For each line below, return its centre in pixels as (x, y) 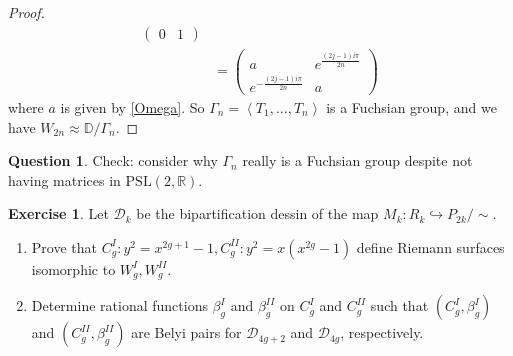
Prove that (64, 246)
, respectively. (382, 332)
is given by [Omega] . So (132, 106)
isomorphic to (73, 268)
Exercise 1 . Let (58, 213)
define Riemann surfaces (430, 246)
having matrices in (64, 179)
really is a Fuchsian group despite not (357, 160)
